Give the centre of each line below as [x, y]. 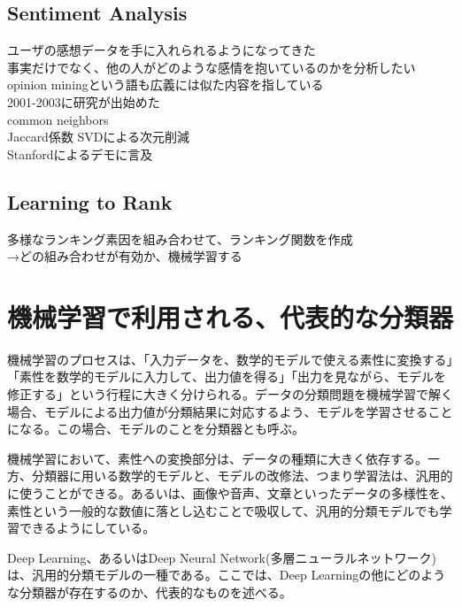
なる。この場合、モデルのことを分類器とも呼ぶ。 [162, 429]
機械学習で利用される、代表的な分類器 [231, 316]
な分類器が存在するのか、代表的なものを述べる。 [150, 592]
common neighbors [58, 119]
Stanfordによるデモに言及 [80, 154]
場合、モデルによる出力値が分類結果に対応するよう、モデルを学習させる [218, 411]
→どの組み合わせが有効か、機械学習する [125, 256]
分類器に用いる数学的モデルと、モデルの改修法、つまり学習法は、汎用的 [242, 476]
